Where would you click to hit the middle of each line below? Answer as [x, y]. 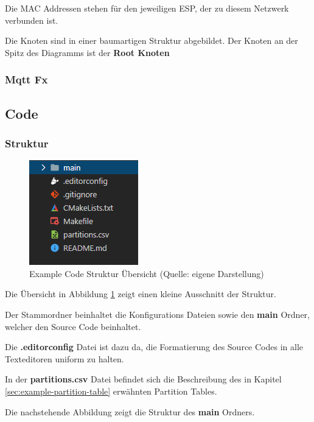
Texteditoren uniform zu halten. [65, 358]
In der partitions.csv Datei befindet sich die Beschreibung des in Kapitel [143, 379]
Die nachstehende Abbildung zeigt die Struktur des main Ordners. [130, 411]
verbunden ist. [32, 20]
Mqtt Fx [26, 79]
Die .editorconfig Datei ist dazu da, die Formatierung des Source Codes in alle [154, 347]
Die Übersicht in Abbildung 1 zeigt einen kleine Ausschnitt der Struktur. [141, 294]
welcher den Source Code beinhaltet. [73, 326]
